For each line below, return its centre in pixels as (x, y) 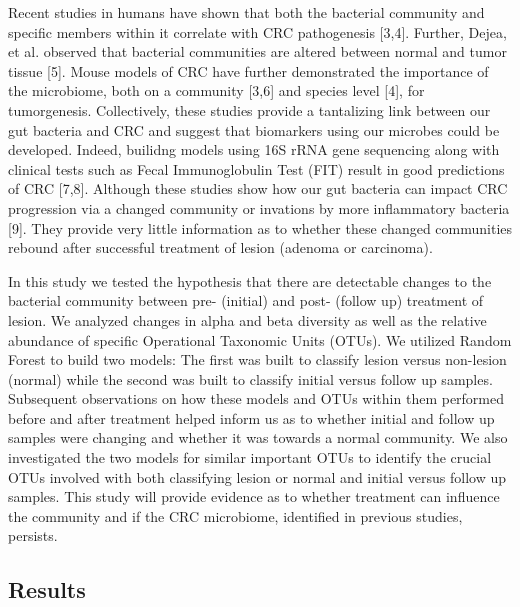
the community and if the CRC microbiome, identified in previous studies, (235, 515)
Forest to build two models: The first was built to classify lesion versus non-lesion (257, 359)
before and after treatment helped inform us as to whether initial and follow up (251, 417)
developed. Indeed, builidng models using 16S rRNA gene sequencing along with (254, 149)
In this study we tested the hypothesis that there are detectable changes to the (250, 280)
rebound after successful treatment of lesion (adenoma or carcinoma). (220, 247)
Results (47, 589)
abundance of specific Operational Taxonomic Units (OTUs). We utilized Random (260, 339)
